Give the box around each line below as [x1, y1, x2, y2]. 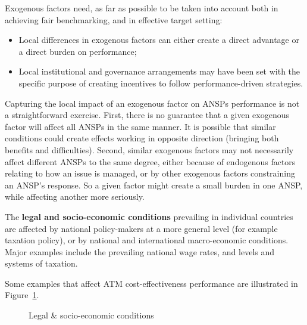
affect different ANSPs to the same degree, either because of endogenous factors [5, 155, 296, 168]
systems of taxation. [5, 257, 78, 270]
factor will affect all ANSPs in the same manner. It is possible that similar [5, 120, 276, 132]
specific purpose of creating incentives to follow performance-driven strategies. [18, 76, 303, 89]
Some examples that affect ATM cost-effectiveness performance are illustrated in [5, 277, 298, 289]
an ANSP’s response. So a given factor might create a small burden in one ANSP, [5, 178, 303, 191]
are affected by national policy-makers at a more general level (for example [5, 222, 278, 234]
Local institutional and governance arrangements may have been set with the [18, 65, 300, 78]
